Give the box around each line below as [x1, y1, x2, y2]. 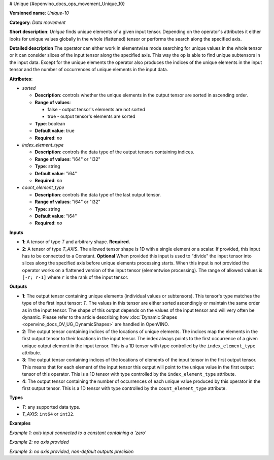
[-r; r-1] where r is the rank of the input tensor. [22, 274, 129, 280]
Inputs [9, 229, 24, 236]
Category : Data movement [9, 19, 66, 25]
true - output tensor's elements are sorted [47, 113, 135, 119]
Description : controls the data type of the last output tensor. [35, 191, 161, 198]
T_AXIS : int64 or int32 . [22, 411, 75, 417]
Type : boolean [35, 120, 65, 126]
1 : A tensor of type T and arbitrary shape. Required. [22, 239, 130, 245]
